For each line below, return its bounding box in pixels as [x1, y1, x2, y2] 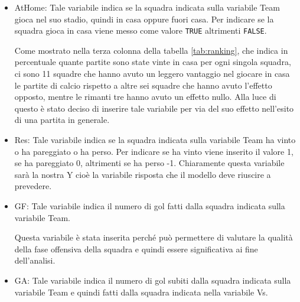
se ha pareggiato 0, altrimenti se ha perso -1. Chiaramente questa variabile [14, 157, 285, 169]
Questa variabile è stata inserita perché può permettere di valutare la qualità [14, 231, 293, 243]
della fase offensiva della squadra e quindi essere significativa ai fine [14, 242, 258, 255]
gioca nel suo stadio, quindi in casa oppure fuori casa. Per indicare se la [14, 12, 274, 25]
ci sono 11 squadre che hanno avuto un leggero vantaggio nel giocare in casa [14, 67, 290, 80]
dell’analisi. [14, 254, 56, 267]
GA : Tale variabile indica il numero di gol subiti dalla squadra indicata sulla [14, 274, 291, 286]
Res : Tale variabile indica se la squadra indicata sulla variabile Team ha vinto [14, 134, 296, 145]
